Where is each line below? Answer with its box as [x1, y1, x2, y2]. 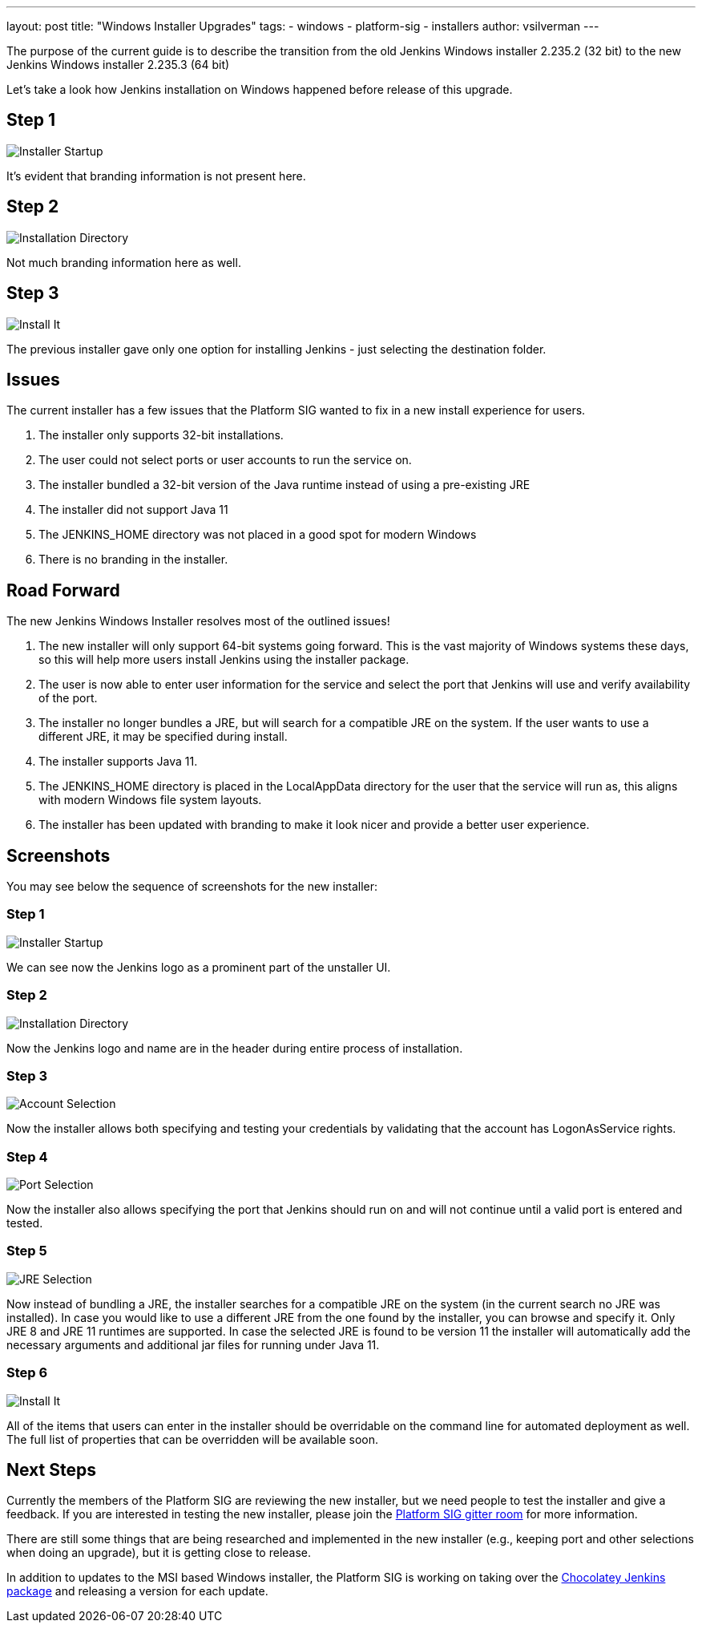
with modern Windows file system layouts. [38, 793, 262, 807]
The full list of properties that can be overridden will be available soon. [6, 1432, 379, 1446]
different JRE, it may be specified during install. [38, 730, 288, 744]
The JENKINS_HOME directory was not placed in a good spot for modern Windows [38, 528, 477, 542]
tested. [6, 1216, 43, 1231]
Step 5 [6, 1243, 47, 1259]
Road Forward [6, 580, 120, 600]
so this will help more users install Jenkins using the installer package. [38, 653, 409, 667]
